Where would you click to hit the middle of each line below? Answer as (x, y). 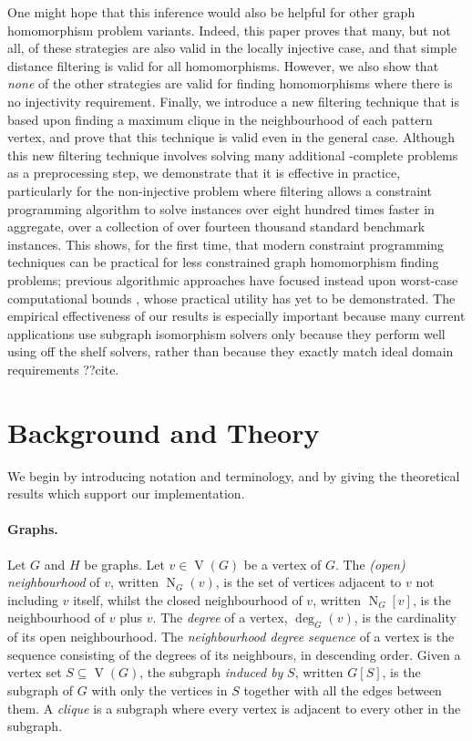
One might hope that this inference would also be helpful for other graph (211, 12)
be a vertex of (282, 564)
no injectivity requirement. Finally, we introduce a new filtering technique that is (233, 101)
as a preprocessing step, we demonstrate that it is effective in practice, (204, 173)
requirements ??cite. (63, 369)
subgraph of (41, 690)
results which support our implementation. (126, 494)
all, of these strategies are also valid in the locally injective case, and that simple (232, 48)
